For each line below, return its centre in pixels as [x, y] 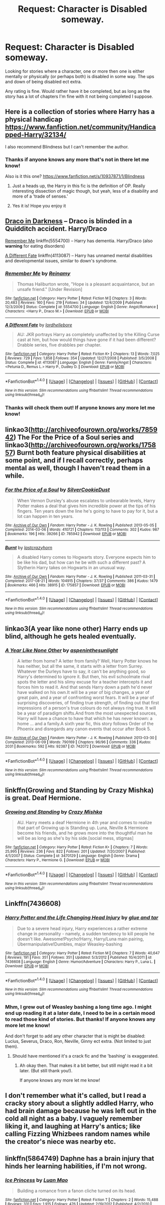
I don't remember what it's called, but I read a [76, 1096]
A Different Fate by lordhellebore [39, 325]
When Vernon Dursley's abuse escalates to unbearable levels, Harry [86, 500]
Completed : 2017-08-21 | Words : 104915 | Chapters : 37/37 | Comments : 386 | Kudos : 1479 [82, 581]
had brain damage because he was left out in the [81, 1111]
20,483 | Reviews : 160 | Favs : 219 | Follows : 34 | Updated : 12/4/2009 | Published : [74, 303]
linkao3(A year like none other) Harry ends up [77, 629]
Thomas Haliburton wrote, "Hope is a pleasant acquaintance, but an [86, 284]
